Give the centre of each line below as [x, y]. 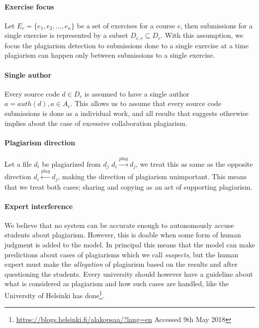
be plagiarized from [71, 164]
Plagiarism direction [40, 142]
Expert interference [39, 206]
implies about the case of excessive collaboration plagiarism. [96, 123]
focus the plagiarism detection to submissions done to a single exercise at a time [127, 45]
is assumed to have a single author [137, 93]
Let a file [18, 164]
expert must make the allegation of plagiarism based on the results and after [121, 264]
